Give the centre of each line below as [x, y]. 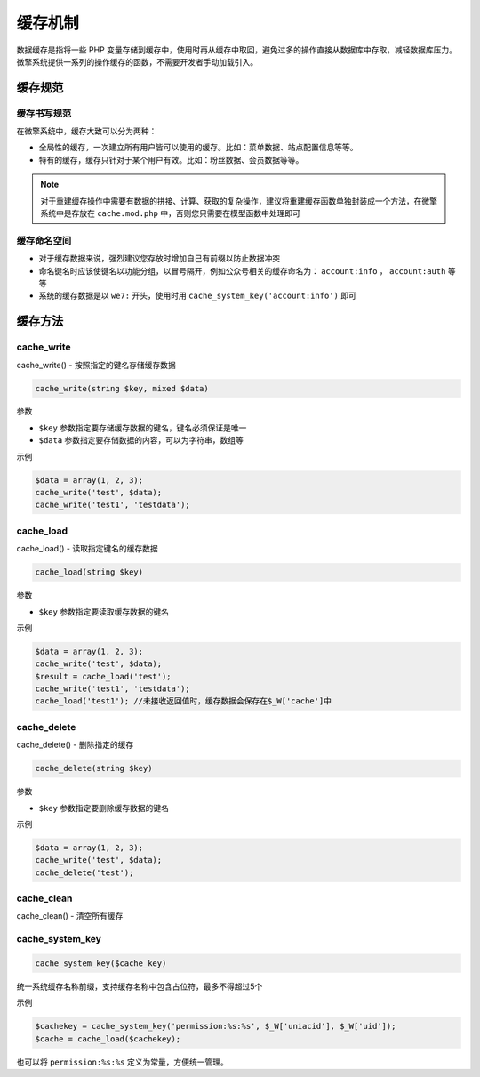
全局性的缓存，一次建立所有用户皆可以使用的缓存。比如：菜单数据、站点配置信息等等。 [198, 148]
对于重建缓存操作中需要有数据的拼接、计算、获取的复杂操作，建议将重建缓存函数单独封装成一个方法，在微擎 [239, 201]
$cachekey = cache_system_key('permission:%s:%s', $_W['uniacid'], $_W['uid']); [216, 1026]
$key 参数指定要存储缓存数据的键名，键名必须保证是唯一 [143, 428]
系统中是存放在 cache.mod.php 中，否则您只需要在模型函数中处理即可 [171, 213]
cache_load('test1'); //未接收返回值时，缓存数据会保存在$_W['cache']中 [184, 701]
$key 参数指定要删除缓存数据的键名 [104, 808]
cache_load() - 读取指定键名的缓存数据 [88, 549]
